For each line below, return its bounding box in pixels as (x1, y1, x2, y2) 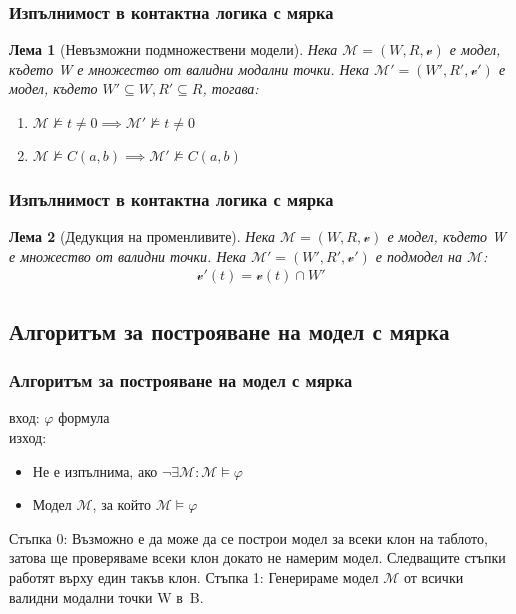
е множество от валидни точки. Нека (9, 245, 246, 266)
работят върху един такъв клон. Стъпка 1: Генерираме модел (9, 567, 379, 587)
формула (58, 407, 110, 428)
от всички (404, 567, 464, 587)
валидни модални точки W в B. (9, 586, 204, 607)
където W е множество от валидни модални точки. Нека (9, 58, 370, 79)
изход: (9, 427, 47, 448)
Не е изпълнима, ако (32, 460, 158, 481)
